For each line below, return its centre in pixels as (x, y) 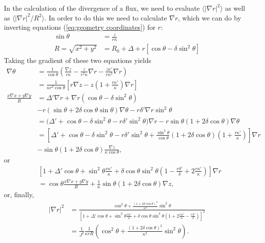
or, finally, (19, 194)
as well (235, 8)
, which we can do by (210, 17)
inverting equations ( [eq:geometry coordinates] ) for (80, 27)
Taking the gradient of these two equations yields (78, 60)
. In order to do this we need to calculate (106, 17)
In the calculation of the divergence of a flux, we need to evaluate (102, 8)
